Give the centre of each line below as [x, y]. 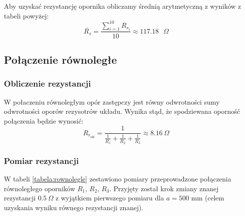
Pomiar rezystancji [41, 160]
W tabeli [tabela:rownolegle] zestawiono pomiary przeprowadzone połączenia [118, 179]
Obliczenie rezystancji [48, 83]
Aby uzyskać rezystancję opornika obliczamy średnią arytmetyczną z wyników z [122, 6]
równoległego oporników [40, 188]
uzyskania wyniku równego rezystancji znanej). [74, 207]
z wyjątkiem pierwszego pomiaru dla [110, 198]
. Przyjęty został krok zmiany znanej [164, 188]
